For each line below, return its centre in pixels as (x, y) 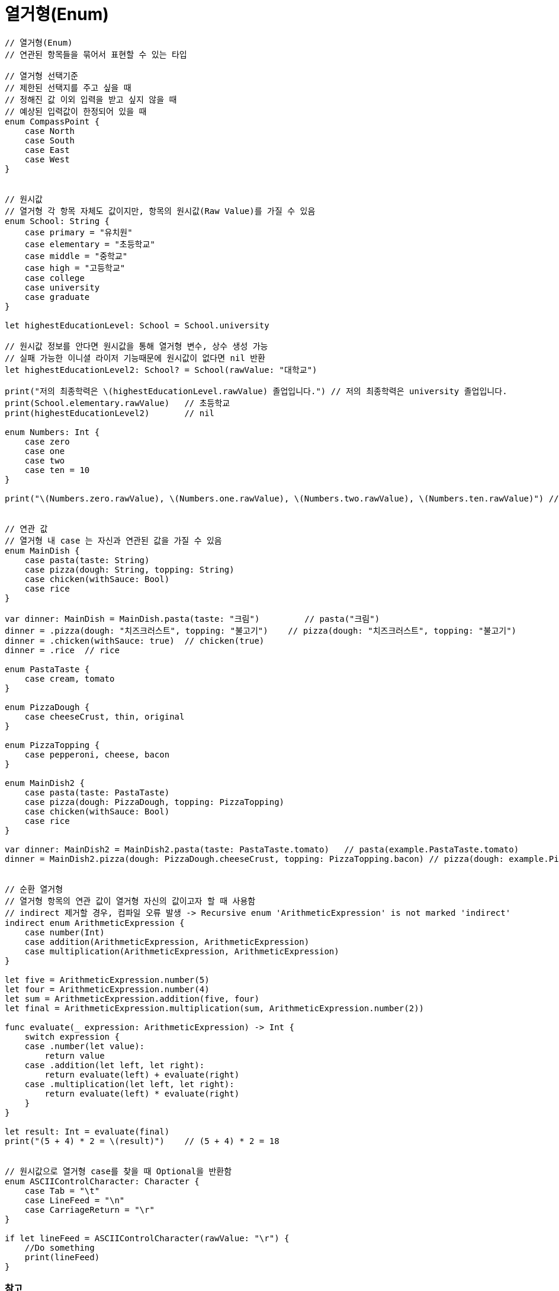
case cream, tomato (70, 678)
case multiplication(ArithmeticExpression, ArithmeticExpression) (182, 951)
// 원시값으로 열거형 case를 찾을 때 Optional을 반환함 (118, 1171)
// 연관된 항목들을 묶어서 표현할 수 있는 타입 (96, 54)
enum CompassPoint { (52, 121)
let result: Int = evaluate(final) (87, 1131)
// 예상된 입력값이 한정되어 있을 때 (76, 111)
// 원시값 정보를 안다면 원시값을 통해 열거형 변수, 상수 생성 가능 (136, 346)
